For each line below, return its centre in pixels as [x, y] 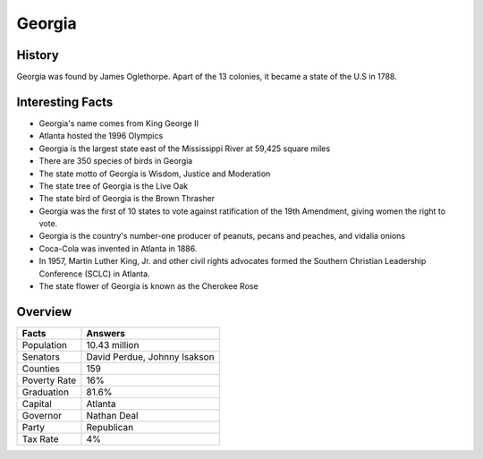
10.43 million [113, 344]
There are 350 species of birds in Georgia [116, 161]
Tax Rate [40, 438]
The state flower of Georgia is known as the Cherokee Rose [148, 286]
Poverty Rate [49, 380]
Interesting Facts [65, 102]
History [38, 55]
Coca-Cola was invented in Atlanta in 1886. [118, 248]
